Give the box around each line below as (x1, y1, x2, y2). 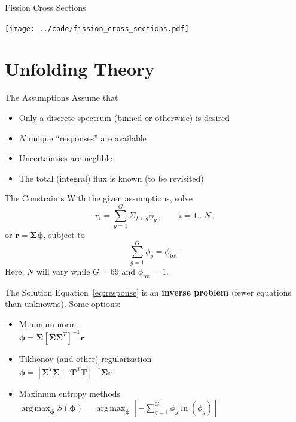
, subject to (43, 228, 85, 241)
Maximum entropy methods (19, 387, 121, 399)
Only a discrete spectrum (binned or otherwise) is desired (19, 111, 230, 123)
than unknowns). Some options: (5, 297, 121, 310)
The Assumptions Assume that (5, 91, 118, 104)
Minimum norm (19, 317, 77, 330)
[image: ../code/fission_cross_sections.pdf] (5, 24, 189, 33)
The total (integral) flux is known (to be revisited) (19, 171, 204, 184)
